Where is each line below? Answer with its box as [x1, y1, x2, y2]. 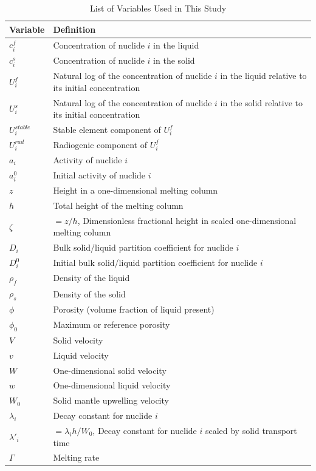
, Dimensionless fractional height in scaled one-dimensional [77, 214, 297, 226]
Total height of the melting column [53, 198, 184, 211]
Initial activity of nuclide [53, 168, 146, 181]
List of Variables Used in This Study [89, 2, 227, 14]
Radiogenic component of [53, 138, 147, 151]
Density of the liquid [53, 271, 130, 284]
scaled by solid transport [205, 424, 297, 436]
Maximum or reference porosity [53, 318, 170, 331]
